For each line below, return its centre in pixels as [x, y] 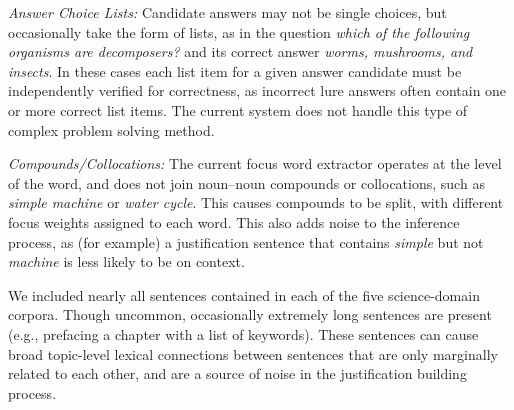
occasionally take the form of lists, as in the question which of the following [239, 31]
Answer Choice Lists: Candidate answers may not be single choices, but [227, 12]
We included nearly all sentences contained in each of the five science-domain [244, 294]
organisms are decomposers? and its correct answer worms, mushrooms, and [240, 51]
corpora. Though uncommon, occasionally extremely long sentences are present [250, 314]
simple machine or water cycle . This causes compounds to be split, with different [256, 202]
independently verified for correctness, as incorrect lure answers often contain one [257, 90]
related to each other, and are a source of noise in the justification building [237, 373]
